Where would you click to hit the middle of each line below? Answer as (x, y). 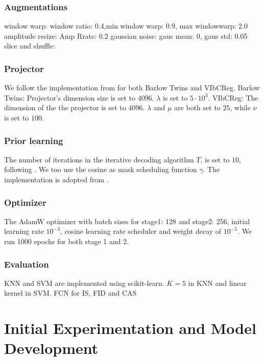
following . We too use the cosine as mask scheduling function (101, 169)
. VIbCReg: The (233, 97)
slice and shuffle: (30, 46)
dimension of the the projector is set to (65, 107)
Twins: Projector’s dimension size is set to (70, 97)
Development (51, 348)
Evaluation (27, 264)
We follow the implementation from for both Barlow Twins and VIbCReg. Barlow (132, 88)
